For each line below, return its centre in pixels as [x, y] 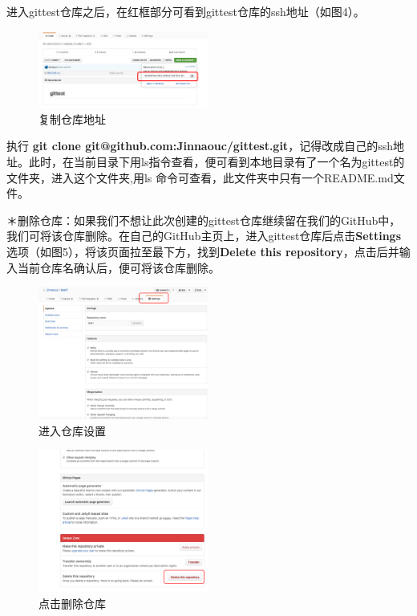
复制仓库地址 [72, 118]
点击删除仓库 [72, 603]
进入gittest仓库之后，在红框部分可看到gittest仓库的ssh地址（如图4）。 [186, 11]
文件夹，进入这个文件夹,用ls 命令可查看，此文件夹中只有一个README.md [200, 177]
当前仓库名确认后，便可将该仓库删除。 [118, 267]
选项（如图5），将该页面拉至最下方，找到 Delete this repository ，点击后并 [203, 251]
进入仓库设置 [72, 430]
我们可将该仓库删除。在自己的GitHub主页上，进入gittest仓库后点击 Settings [204, 236]
